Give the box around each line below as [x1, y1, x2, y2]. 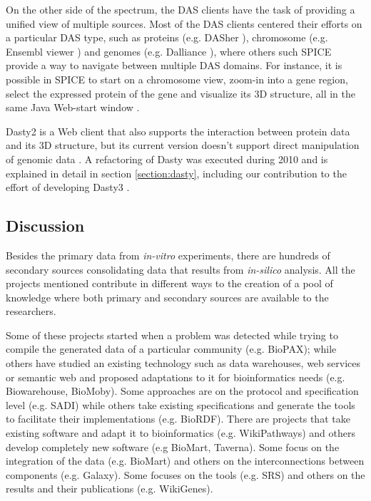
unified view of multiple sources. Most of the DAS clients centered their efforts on [6, 16, 362, 31]
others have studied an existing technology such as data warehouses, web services [6, 356, 360, 371]
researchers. [6, 304, 56, 319]
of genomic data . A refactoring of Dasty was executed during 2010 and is [6, 151, 328, 166]
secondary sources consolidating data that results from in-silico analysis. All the [6, 262, 355, 277]
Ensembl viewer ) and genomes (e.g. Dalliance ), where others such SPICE [6, 43, 332, 58]
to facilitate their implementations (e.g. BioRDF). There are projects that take [6, 411, 350, 426]
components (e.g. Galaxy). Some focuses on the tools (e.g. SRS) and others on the [6, 467, 365, 482]
